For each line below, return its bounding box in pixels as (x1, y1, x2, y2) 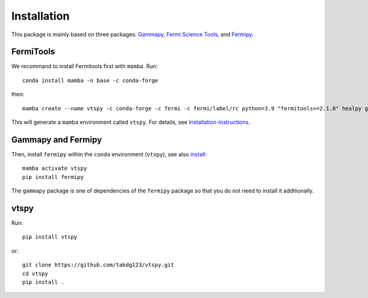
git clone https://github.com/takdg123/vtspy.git (22, 261, 175, 269)
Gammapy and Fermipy (11, 134, 102, 145)
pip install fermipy (22, 174, 84, 180)
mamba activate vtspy (22, 165, 87, 172)
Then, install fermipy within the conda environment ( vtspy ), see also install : (11, 150, 207, 158)
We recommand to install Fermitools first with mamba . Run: (11, 63, 158, 70)
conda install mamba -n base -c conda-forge (22, 77, 159, 84)
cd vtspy (22, 270, 48, 277)
